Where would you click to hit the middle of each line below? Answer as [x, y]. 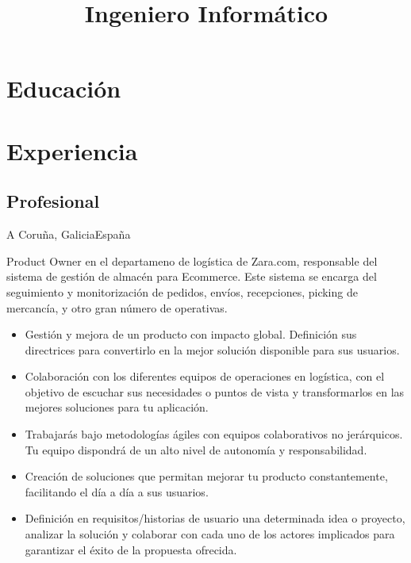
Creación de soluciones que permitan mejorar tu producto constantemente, [206, 476]
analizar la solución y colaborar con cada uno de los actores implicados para [210, 534]
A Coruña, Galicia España [69, 234]
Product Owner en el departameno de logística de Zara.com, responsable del [192, 260]
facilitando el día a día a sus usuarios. [117, 491]
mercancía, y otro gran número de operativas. [117, 307]
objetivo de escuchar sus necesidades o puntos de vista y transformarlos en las [215, 391]
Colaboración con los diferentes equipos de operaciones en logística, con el [205, 376]
